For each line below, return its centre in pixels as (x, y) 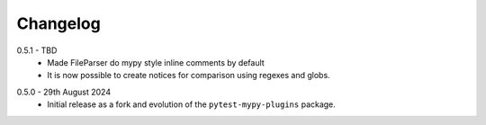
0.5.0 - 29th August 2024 (64, 92)
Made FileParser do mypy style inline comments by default (156, 62)
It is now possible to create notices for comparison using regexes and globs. (189, 76)
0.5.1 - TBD (37, 50)
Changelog (58, 23)
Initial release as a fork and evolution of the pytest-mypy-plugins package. (192, 104)
